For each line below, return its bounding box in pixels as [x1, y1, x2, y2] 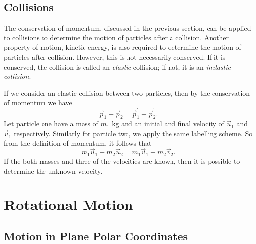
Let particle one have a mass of [4, 118, 98, 129]
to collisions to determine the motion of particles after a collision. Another [4, 32, 229, 42]
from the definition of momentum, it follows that [4, 138, 152, 148]
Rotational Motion [4, 194, 133, 214]
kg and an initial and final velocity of [112, 118, 224, 129]
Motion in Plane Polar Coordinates [4, 228, 188, 243]
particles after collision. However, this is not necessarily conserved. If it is [4, 51, 226, 62]
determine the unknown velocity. [4, 165, 103, 175]
